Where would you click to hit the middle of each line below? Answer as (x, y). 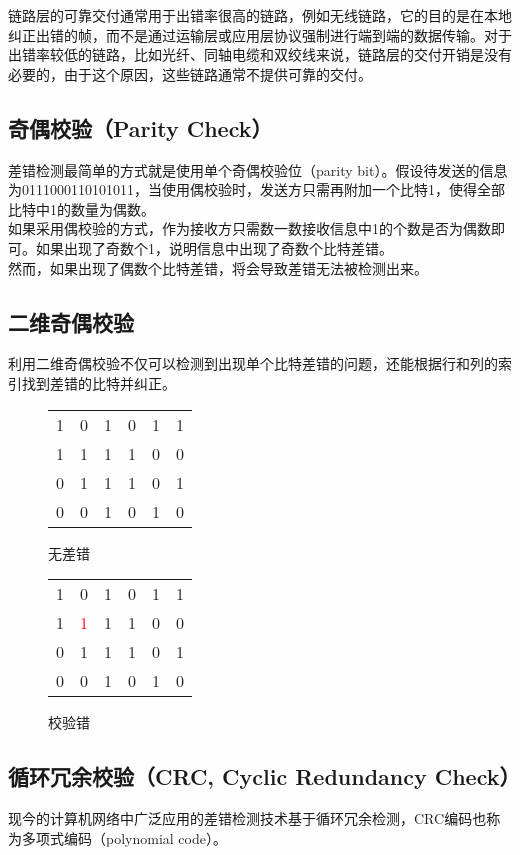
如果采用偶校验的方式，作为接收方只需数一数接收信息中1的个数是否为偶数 (249, 228)
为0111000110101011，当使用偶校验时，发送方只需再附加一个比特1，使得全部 (256, 189)
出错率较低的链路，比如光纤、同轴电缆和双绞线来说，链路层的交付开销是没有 (260, 54)
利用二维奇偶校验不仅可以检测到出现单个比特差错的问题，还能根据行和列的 (253, 363)
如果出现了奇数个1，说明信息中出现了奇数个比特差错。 (214, 247)
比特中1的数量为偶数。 (81, 208)
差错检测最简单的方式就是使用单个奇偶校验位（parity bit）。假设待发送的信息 (258, 169)
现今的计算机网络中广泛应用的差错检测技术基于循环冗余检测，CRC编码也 (247, 817)
